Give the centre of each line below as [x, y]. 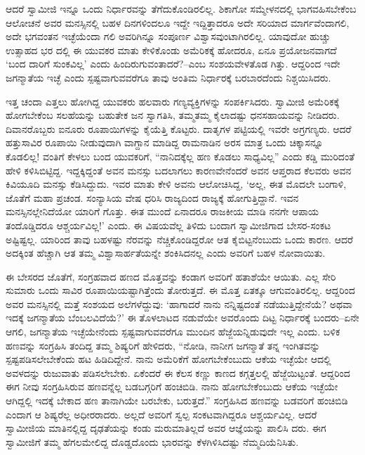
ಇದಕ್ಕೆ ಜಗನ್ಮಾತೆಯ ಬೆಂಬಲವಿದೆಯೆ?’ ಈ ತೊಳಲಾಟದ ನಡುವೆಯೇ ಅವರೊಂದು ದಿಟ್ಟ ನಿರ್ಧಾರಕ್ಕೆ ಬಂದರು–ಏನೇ [182, 318]
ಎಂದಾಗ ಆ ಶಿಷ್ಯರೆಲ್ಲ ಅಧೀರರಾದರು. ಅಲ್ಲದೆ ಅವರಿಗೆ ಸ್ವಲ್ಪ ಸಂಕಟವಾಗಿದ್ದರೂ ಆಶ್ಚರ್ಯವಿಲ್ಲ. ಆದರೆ [161, 414]
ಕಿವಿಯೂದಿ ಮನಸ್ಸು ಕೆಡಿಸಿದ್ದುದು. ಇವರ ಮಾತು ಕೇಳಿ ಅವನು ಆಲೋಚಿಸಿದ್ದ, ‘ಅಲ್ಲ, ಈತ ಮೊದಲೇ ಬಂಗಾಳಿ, [176, 184]
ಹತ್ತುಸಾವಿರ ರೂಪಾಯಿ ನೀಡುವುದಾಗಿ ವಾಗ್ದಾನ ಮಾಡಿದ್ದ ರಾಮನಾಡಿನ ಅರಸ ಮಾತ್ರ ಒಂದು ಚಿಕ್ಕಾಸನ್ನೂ [165, 142]
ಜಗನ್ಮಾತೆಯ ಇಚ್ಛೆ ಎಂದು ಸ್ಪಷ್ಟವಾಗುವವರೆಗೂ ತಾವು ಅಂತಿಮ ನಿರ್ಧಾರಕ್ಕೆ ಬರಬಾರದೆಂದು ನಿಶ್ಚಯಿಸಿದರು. [168, 77]
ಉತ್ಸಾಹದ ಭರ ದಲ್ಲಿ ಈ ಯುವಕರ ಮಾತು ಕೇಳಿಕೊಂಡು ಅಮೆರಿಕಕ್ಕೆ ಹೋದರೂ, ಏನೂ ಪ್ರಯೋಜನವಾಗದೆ [171, 50]
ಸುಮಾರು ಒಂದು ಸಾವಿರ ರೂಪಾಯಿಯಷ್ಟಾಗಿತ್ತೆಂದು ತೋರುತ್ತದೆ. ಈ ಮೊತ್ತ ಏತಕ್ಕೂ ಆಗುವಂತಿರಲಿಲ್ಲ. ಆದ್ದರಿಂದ [180, 290]
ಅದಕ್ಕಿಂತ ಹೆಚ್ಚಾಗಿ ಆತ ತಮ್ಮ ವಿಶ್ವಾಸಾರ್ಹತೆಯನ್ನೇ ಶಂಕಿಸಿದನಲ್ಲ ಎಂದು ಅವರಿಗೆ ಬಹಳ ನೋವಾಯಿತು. [166, 253]
